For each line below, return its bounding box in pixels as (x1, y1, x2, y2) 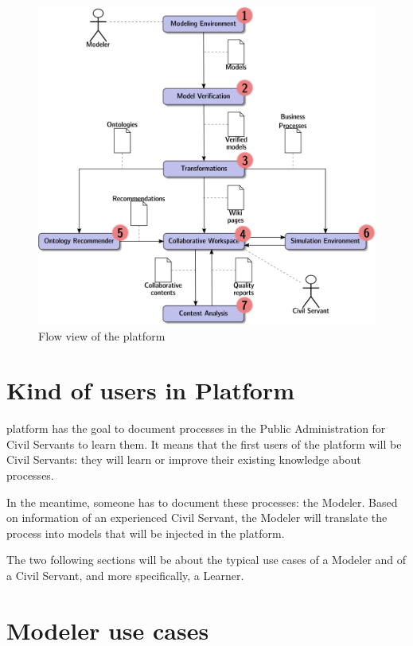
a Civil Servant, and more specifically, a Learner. (6, 567, 244, 584)
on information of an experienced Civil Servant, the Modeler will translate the (6, 509, 388, 526)
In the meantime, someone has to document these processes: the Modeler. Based (6, 493, 398, 510)
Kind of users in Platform (6, 374, 295, 407)
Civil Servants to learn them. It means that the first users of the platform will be (6, 435, 402, 452)
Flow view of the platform (38, 327, 166, 344)
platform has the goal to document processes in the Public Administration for (6, 420, 386, 437)
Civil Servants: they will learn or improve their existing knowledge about (6, 451, 361, 468)
